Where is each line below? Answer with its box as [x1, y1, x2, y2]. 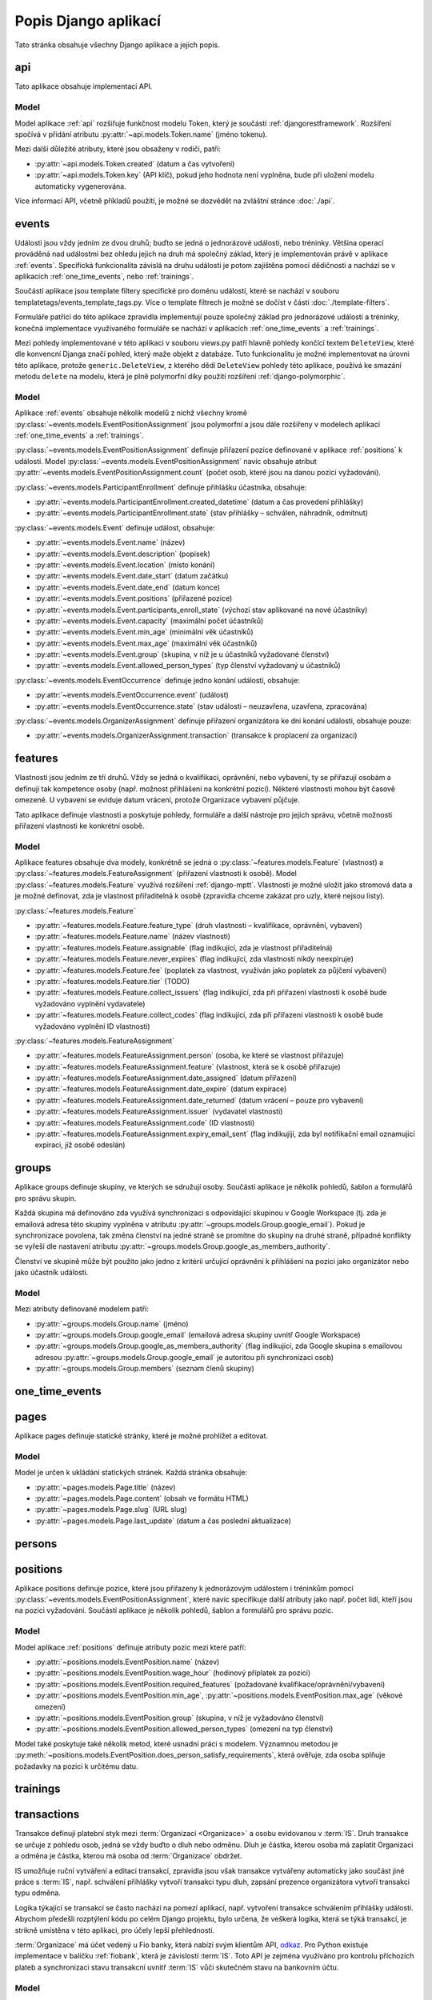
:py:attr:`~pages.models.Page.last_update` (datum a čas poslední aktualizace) [34, 1516, 292, 1526]
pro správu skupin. [14, 1193, 77, 1203]
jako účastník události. [14, 1268, 89, 1278]
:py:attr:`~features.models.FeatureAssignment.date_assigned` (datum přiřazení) [34, 1073, 298, 1083]
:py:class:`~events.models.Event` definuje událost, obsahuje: [14, 522, 215, 532]
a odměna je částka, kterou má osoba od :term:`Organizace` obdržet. [14, 1851, 242, 1861]
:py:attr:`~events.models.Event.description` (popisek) [34, 549, 211, 558]
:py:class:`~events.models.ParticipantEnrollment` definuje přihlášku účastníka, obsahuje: [14, 482, 307, 492]
